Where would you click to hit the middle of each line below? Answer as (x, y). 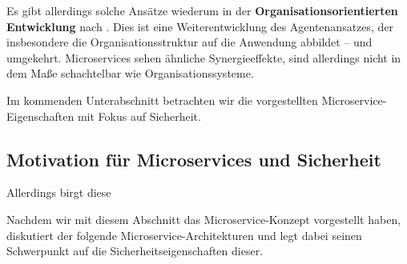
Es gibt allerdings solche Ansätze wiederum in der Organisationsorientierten (202, 10)
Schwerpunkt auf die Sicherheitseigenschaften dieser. (135, 251)
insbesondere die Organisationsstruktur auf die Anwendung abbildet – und (189, 42)
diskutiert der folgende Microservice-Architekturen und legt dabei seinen (184, 235)
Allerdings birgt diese (59, 192)
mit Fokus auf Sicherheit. (139, 116)
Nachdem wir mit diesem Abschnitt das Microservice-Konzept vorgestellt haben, (204, 219)
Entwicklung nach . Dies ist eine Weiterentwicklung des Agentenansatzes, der (200, 26)
